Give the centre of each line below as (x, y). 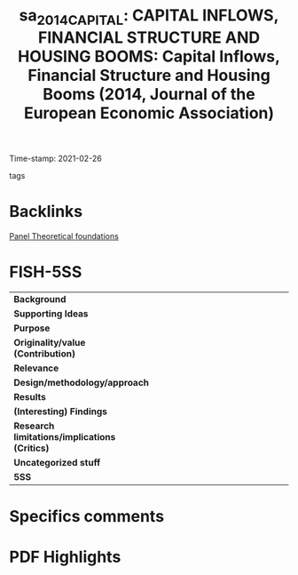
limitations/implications (65, 436)
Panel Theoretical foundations (64, 236)
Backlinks (46, 211)
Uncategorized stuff (57, 462)
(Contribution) (44, 354)
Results (30, 396)
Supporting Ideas (51, 314)
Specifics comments (87, 516)
